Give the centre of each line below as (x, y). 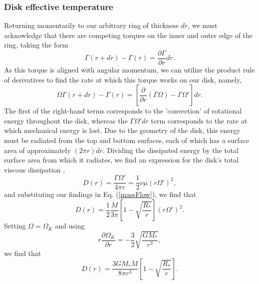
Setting (15, 226)
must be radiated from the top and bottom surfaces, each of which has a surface (127, 140)
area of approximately (37, 150)
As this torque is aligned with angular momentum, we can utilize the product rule (129, 70)
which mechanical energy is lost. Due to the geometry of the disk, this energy (122, 130)
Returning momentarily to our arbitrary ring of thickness (91, 25)
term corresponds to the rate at (199, 120)
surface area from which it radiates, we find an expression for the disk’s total (122, 160)
